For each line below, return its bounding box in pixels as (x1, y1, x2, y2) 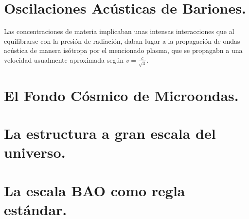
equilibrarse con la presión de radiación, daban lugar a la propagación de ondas (4, 35, 240, 46)
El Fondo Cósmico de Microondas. (4, 85, 239, 105)
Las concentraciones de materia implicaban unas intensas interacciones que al (4, 26, 234, 36)
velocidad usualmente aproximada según (4, 54, 124, 65)
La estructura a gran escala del (4, 123, 216, 143)
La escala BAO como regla (4, 180, 185, 200)
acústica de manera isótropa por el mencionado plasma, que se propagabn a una (4, 45, 243, 55)
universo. (4, 142, 66, 162)
